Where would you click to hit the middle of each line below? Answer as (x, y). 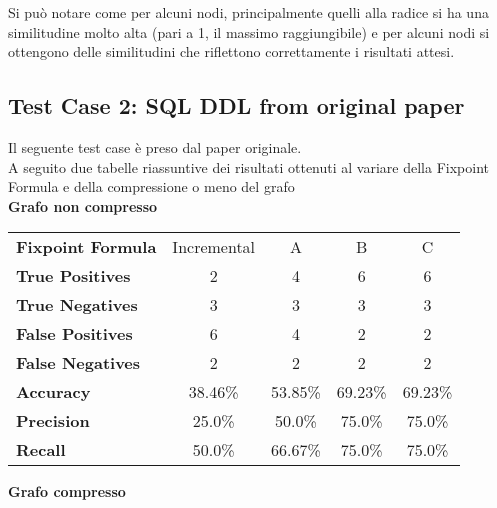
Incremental (214, 247)
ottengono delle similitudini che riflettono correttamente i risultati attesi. (231, 51)
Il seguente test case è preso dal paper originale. (155, 146)
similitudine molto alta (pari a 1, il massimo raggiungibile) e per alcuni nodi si (249, 31)
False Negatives (78, 363)
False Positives (74, 334)
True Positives (73, 276)
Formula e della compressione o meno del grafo (151, 186)
